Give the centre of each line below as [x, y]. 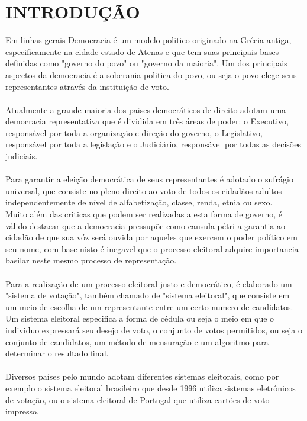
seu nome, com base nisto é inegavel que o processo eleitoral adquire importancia [152, 248]
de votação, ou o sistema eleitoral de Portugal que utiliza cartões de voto [138, 399]
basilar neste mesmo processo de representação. [91, 260]
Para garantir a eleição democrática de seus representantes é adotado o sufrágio [149, 179]
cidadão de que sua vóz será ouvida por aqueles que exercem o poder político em [151, 237]
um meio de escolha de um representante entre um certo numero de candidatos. [149, 306]
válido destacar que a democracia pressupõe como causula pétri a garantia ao [145, 225]
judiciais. [22, 156]
